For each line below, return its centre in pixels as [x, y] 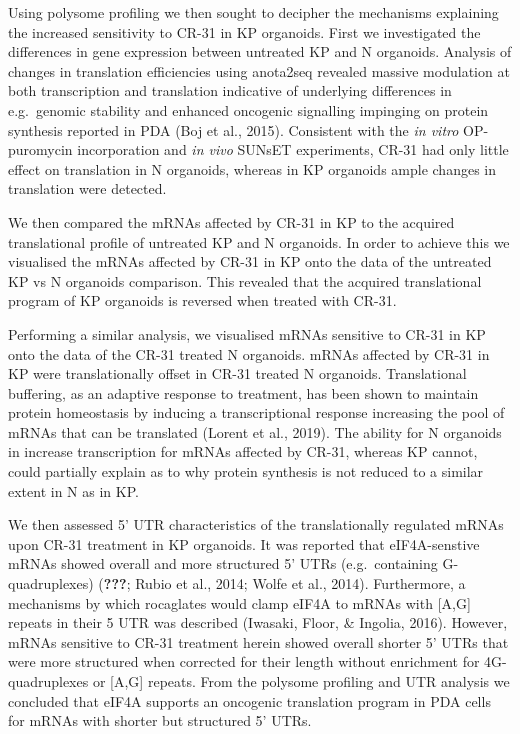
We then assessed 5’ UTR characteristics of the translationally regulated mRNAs [256, 524]
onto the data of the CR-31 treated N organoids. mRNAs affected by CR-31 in [249, 353]
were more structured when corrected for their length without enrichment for [244, 661]
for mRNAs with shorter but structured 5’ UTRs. [160, 720]
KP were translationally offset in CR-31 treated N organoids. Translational [237, 373]
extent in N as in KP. [73, 490]
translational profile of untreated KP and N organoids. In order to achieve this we [259, 241]
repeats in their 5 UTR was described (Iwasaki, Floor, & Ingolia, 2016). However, [258, 622]
